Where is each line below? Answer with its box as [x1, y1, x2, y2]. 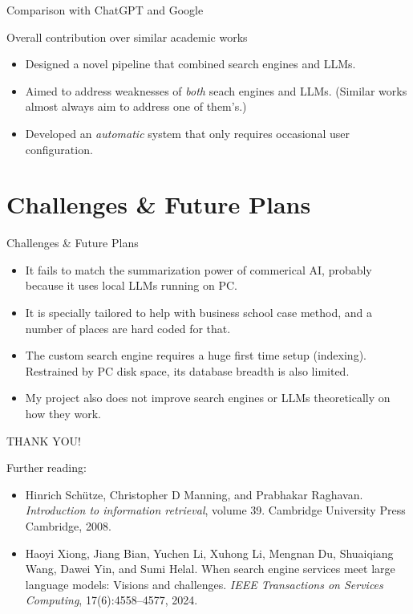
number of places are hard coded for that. [25, 319, 231, 336]
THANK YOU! [6, 432, 81, 449]
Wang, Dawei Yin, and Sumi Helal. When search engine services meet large [25, 560, 395, 577]
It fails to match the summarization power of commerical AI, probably [25, 261, 372, 278]
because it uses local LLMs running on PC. [25, 277, 238, 294]
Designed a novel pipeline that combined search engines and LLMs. [25, 55, 356, 72]
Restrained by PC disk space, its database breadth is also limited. [25, 362, 350, 379]
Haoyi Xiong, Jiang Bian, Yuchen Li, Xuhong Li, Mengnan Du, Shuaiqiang [25, 544, 394, 561]
